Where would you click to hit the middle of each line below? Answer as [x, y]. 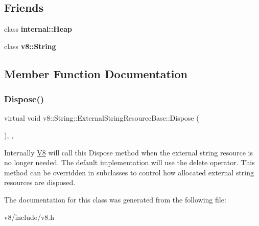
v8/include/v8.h [29, 217]
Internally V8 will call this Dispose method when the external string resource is [128, 152]
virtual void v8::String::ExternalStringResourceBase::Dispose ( [102, 118]
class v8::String [30, 46]
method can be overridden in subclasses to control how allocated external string [129, 172]
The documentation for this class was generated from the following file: [115, 199]
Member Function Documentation [96, 73]
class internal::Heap [38, 29]
